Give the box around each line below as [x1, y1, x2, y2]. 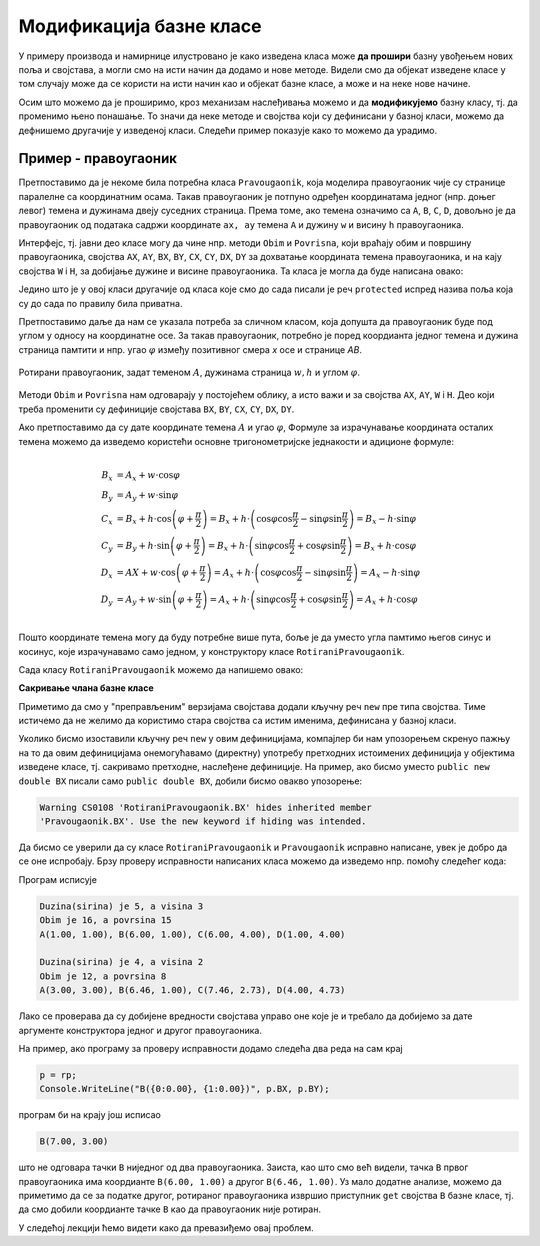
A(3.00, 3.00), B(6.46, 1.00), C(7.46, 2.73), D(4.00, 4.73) [39, 985, 346, 996]
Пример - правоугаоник [18, 150, 177, 167]
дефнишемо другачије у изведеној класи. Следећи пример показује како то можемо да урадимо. [18, 124, 438, 136]
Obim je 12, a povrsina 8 [39, 970, 167, 982]
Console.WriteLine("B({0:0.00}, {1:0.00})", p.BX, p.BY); [39, 1083, 330, 1095]
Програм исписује [18, 873, 97, 885]
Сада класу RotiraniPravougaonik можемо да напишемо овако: [18, 663, 304, 675]
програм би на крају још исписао [18, 1109, 162, 1121]
